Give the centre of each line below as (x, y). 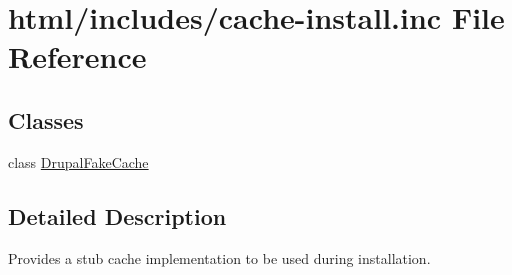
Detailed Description (117, 215)
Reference (77, 56)
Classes (46, 119)
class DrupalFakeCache (78, 161)
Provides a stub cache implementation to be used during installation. (219, 257)
